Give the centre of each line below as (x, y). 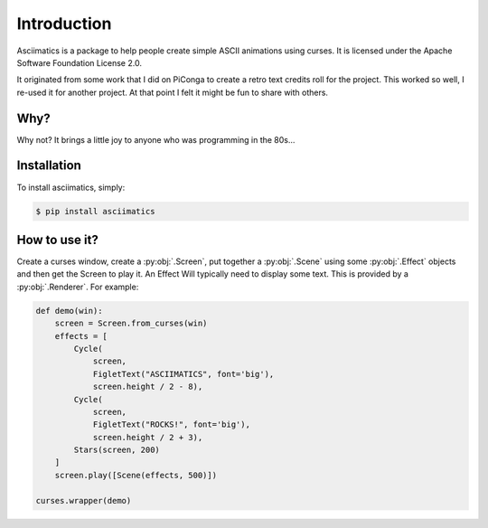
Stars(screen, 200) (117, 450)
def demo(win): (69, 311)
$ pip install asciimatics (95, 211)
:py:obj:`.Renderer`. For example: (78, 287)
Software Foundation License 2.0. (79, 62)
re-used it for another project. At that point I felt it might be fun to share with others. (173, 92)
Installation (49, 166)
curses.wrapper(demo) (84, 500)
